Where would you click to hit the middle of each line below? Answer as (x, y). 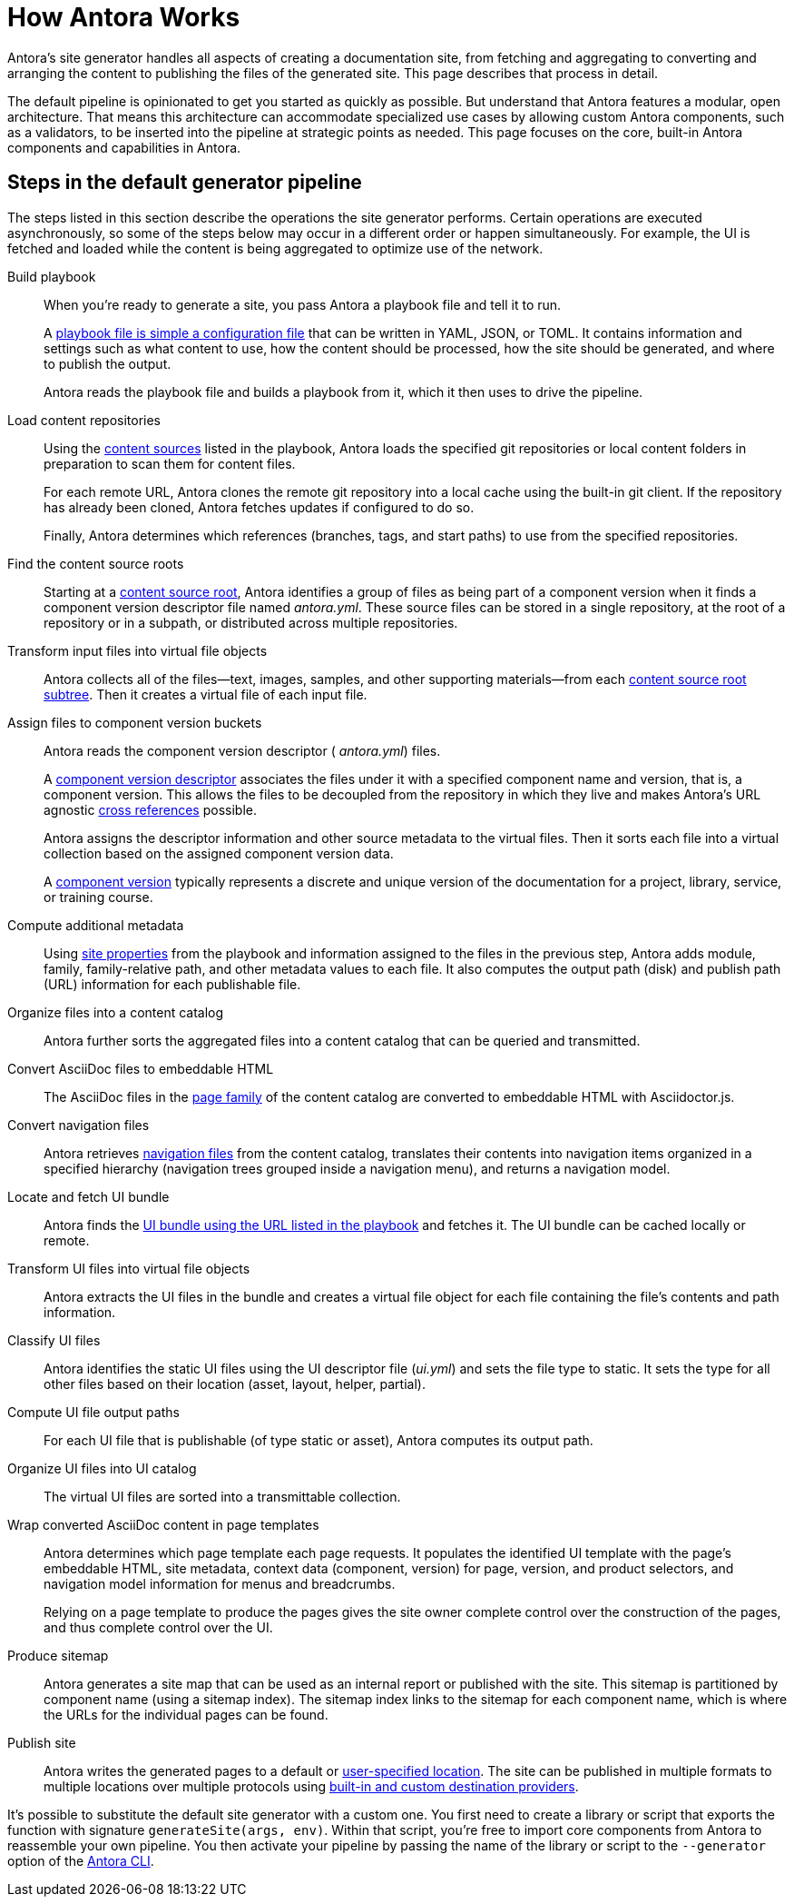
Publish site (42, 1742)
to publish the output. (108, 363)
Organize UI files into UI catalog (102, 1468)
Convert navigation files (78, 1125)
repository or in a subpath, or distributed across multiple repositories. (251, 622)
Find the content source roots (96, 563)
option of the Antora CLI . (81, 1860)
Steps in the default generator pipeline (185, 183)
